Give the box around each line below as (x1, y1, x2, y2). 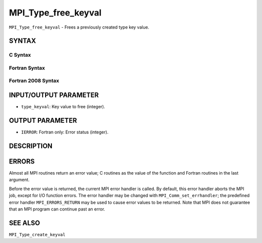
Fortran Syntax (9, 65, 45, 71)
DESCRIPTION (9, 142, 53, 150)
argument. (9, 177, 30, 183)
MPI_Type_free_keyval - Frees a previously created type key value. (9, 24, 149, 30)
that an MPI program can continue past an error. (9, 206, 105, 212)
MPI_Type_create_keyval (9, 232, 65, 237)
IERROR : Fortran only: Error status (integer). (21, 129, 109, 135)
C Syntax (9, 51, 31, 58)
